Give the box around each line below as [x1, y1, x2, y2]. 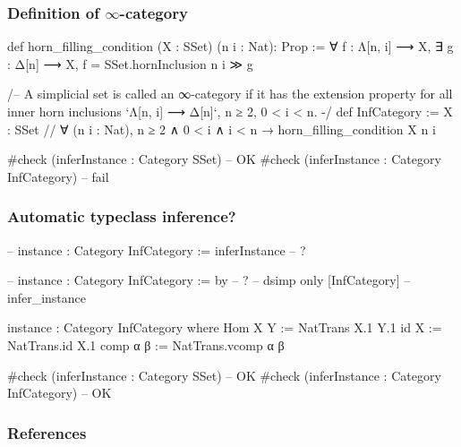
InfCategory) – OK [7, 383, 112, 402]
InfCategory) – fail [7, 167, 109, 185]
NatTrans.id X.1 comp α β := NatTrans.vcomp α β [7, 335, 285, 354]
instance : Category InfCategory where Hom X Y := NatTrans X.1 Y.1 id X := [7, 318, 442, 337]
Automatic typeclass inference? [7, 205, 236, 228]
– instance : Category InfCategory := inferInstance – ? [7, 240, 306, 259]
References [7, 421, 87, 443]
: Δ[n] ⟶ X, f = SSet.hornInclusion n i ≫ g [7, 54, 253, 73]
